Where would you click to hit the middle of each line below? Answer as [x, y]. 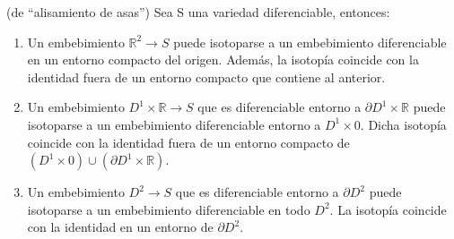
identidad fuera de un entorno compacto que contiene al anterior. [206, 77]
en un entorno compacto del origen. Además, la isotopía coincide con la [223, 60]
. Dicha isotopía [403, 124]
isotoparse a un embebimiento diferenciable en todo [169, 209]
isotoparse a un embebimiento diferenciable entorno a [174, 124]
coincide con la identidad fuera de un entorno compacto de [188, 142]
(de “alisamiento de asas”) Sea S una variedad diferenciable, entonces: [198, 12]
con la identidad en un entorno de [120, 227]
